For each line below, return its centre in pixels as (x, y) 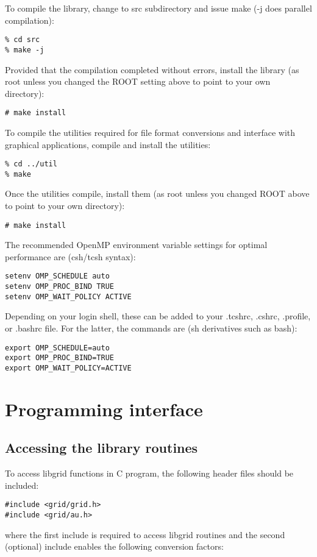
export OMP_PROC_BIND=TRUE (59, 358)
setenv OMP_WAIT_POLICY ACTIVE (68, 296)
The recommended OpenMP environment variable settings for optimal (136, 245)
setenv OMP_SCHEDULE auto (57, 276)
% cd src (23, 40)
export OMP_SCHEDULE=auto (57, 348)
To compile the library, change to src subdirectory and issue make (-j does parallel (158, 8)
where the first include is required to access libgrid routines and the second (145, 534)
